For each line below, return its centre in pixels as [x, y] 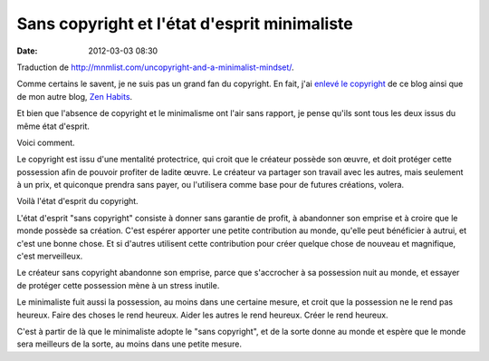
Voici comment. [46, 142]
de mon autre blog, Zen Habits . [75, 96]
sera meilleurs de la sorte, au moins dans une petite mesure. [129, 344]
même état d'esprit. [53, 126]
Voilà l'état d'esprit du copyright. [78, 201]
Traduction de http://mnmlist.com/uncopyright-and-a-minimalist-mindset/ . [155, 67]
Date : [27, 51]
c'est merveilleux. [50, 256]
